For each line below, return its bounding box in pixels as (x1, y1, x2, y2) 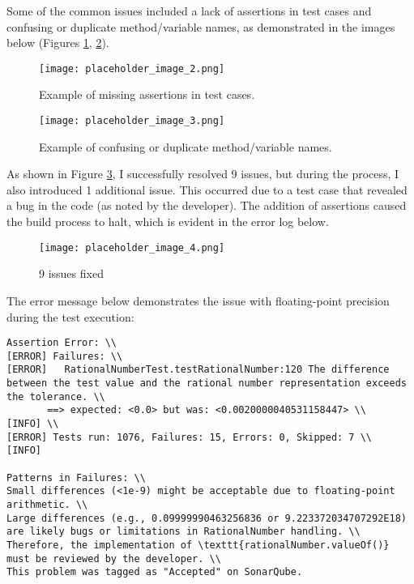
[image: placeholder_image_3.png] (39, 115, 225, 127)
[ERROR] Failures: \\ (6, 350, 123, 362)
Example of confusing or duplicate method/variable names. (39, 138, 332, 155)
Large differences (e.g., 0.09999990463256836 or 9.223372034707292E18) (6, 512, 407, 524)
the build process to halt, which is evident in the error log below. (6, 213, 329, 230)
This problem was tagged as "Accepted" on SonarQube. (6, 566, 303, 578)
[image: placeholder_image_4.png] (39, 241, 225, 254)
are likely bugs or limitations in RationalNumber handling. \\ (6, 526, 361, 538)
